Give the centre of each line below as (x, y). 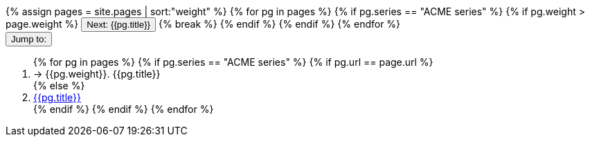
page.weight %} (42, 24)
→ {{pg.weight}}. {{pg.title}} (97, 74)
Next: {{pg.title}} (119, 25)
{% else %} (59, 86)
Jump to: (29, 39)
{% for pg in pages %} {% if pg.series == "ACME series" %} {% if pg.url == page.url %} (233, 62)
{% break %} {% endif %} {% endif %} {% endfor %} (279, 24)
